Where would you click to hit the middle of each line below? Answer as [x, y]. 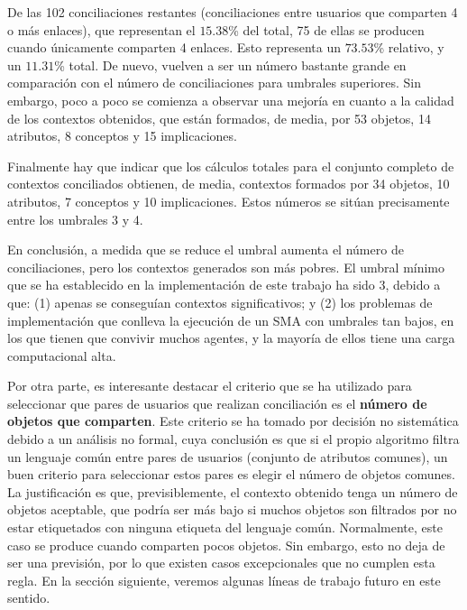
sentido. [29, 598]
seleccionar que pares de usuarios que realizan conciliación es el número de [217, 403]
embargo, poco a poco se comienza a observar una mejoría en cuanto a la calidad [231, 100]
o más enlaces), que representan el [101, 29]
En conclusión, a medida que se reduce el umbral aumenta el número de [206, 250]
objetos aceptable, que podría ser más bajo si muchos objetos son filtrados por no [232, 509]
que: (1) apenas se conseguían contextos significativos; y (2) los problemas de [220, 302]
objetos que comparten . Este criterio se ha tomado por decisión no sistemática [233, 421]
